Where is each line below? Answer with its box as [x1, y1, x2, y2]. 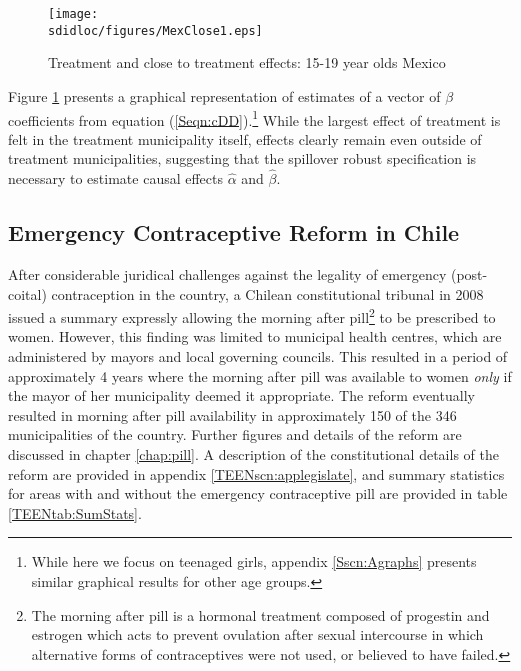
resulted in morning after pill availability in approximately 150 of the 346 [8, 404, 457, 425]
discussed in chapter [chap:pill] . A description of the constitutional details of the [8, 443, 499, 464]
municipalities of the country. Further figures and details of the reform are [8, 424, 462, 445]
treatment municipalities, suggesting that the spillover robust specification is [8, 148, 477, 169]
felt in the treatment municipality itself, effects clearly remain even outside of [8, 128, 482, 149]
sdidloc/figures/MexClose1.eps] [48, 23, 263, 38]
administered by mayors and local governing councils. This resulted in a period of [8, 345, 508, 366]
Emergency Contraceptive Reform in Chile [8, 217, 460, 248]
